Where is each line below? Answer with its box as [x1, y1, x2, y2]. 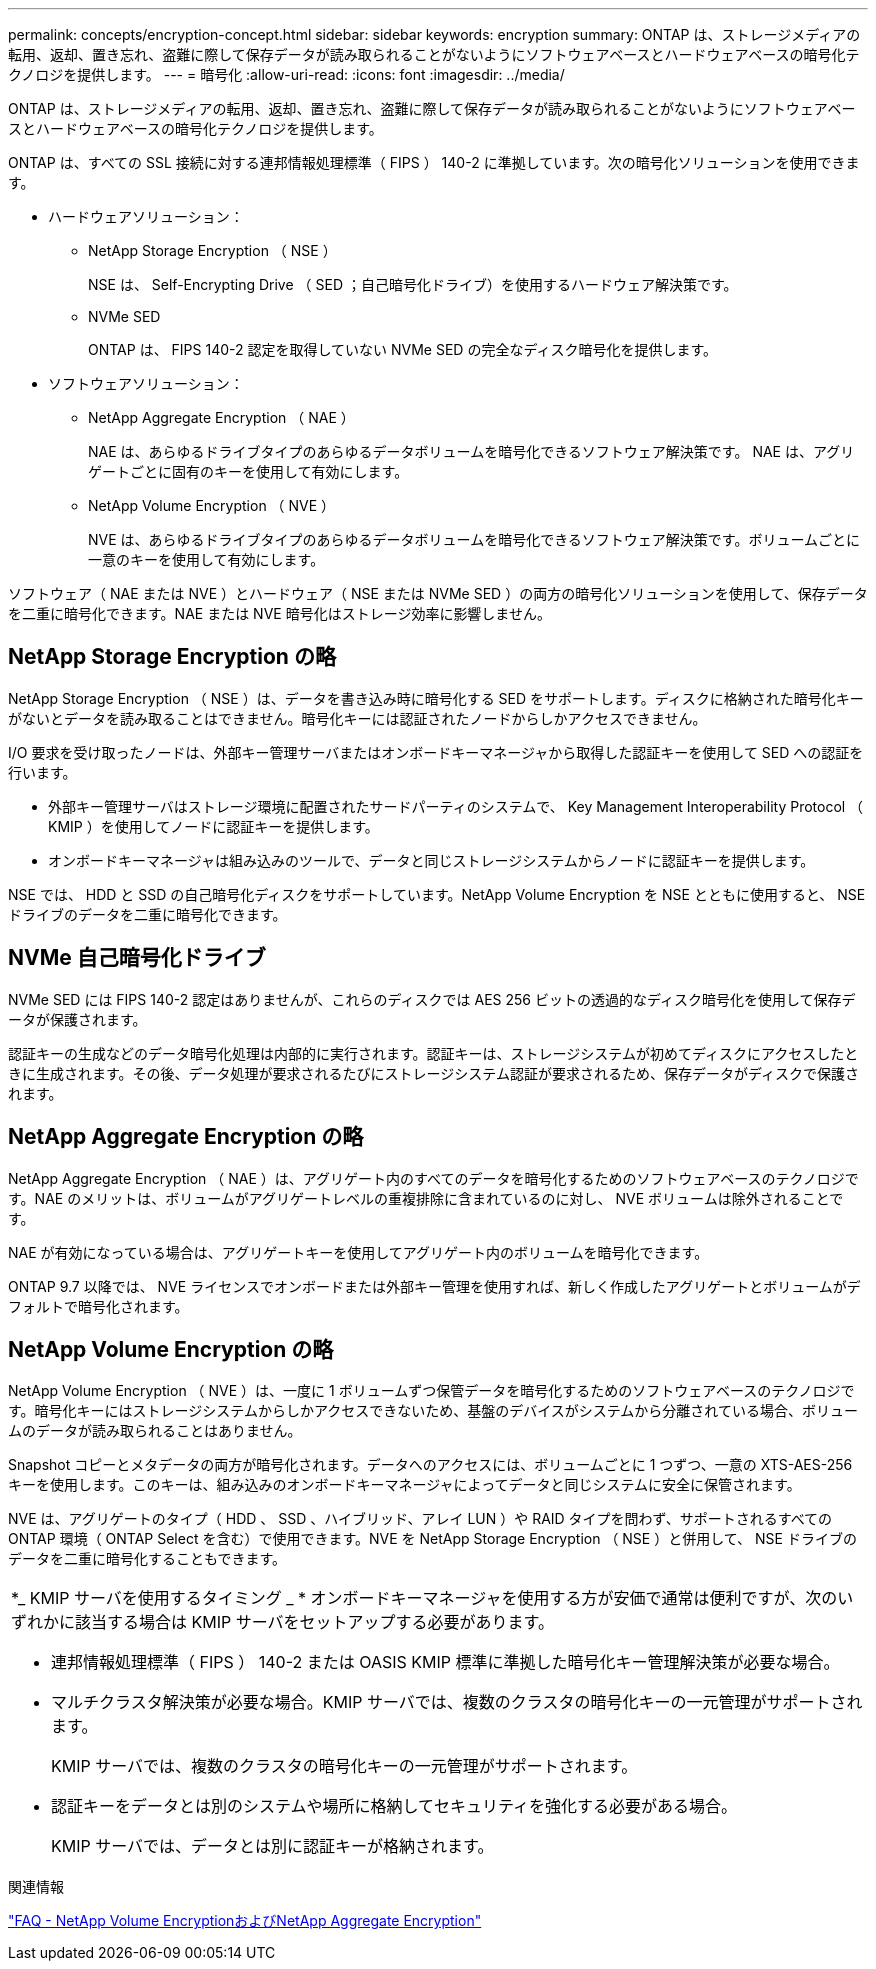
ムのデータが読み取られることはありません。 [8, 1422, 302, 1440]
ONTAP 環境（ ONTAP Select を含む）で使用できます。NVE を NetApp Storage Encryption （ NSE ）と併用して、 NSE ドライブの [8, 1530, 857, 1548]
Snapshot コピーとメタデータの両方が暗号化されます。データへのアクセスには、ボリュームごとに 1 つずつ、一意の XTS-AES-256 [8, 1456, 853, 1474]
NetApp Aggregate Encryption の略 [8, 1124, 364, 1150]
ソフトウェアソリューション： [48, 375, 244, 392]
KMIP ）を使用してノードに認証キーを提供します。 [48, 817, 379, 835]
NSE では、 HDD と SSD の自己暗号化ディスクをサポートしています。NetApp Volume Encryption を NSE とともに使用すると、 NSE [8, 885, 866, 903]
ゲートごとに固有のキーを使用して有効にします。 [88, 463, 409, 480]
